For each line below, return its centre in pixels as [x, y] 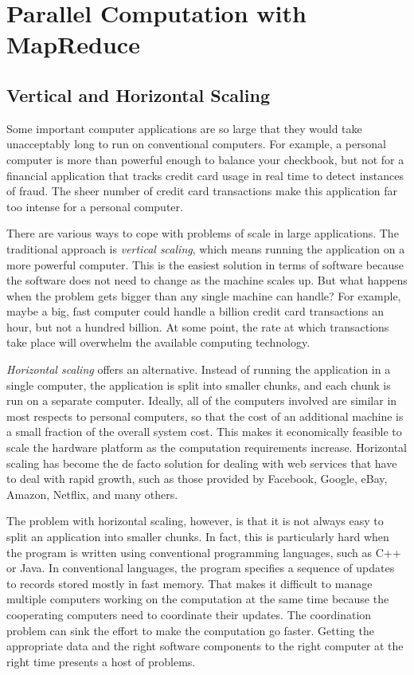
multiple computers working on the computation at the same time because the [198, 599]
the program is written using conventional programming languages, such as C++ [204, 552]
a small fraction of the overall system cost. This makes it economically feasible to [204, 432]
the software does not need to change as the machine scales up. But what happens [207, 280]
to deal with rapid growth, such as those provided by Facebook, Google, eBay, [197, 479]
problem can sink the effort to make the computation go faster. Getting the [190, 630]
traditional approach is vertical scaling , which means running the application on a [206, 248]
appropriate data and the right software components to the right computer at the [205, 646]
